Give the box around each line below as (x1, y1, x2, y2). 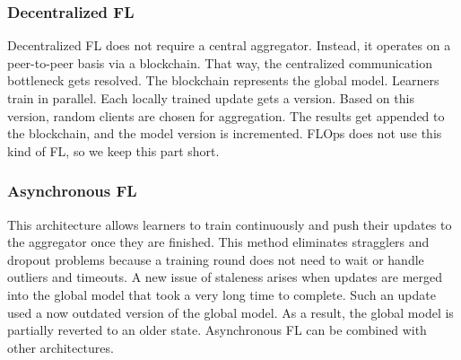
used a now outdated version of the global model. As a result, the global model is (7, 303, 454, 321)
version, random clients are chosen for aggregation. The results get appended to (7, 106, 445, 125)
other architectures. (7, 338, 114, 356)
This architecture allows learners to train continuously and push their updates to (7, 215, 452, 233)
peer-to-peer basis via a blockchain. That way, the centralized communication (7, 53, 432, 72)
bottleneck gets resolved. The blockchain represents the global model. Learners (7, 71, 439, 90)
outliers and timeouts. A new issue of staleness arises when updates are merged (7, 268, 443, 286)
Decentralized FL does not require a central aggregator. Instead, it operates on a (7, 36, 451, 55)
